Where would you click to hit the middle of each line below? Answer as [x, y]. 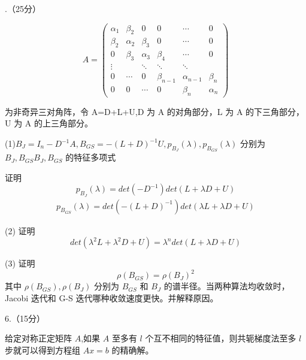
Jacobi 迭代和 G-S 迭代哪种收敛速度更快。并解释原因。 [112, 297]
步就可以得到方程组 [43, 350]
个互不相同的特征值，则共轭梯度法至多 [221, 338]
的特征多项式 [91, 157]
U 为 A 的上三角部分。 [49, 123]
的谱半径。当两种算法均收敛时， [227, 286]
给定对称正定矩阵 [38, 338]
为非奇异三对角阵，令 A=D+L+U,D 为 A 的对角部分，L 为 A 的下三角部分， [155, 111]
